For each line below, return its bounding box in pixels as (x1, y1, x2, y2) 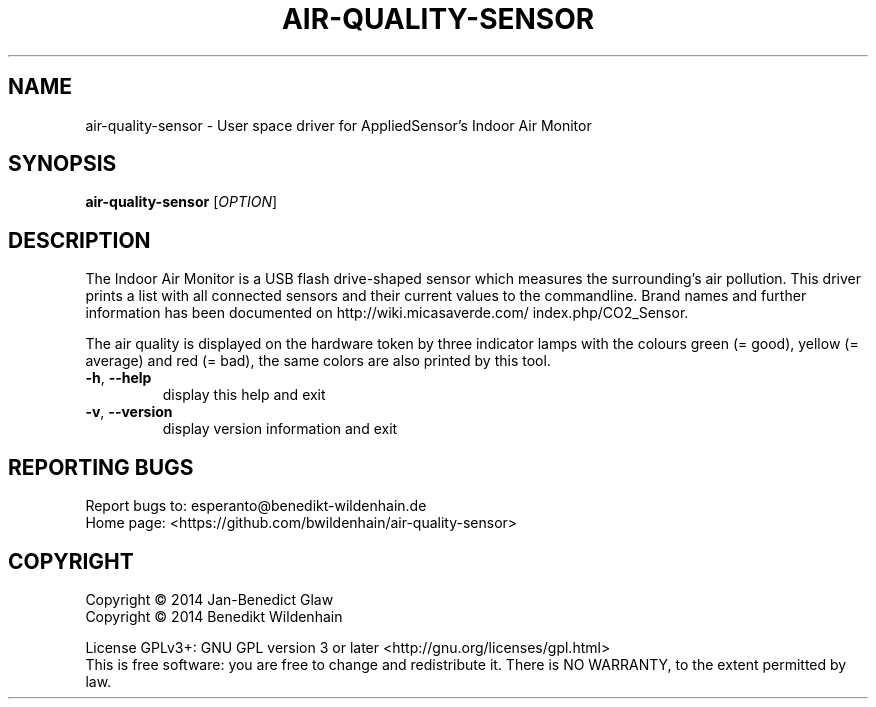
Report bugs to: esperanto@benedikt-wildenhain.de (85, 497, 427, 515)
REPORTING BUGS (8, 454, 194, 480)
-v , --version (85, 403, 173, 421)
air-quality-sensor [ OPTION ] (85, 193, 278, 211)
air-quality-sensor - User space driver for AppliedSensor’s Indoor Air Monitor (85, 116, 592, 134)
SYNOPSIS (8, 151, 117, 177)
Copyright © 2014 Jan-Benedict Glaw (85, 590, 334, 608)
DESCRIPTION (8, 227, 151, 253)
